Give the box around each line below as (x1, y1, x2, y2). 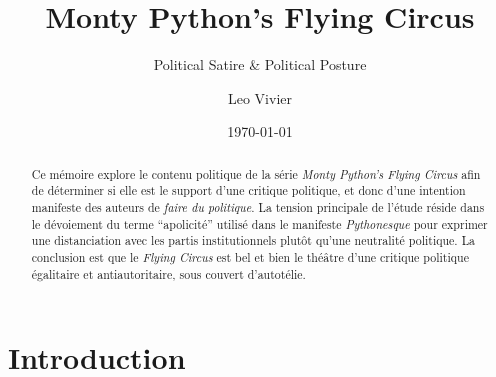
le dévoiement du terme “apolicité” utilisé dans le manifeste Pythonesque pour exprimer (31, 215, 488, 232)
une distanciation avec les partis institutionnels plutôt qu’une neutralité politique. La (31, 232, 476, 249)
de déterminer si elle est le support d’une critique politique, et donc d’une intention (31, 182, 466, 199)
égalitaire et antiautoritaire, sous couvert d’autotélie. (31, 265, 306, 282)
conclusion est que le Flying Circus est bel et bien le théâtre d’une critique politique (31, 248, 469, 265)
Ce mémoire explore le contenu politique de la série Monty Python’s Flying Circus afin (31, 165, 481, 182)
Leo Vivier (227, 87, 292, 108)
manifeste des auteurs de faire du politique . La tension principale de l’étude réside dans (31, 199, 485, 216)
